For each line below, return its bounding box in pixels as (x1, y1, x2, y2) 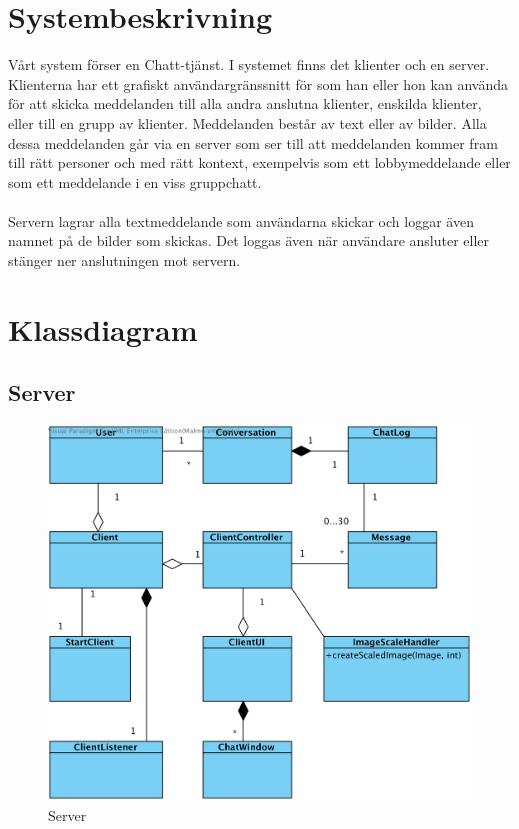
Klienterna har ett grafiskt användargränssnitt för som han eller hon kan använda (8, 73, 508, 94)
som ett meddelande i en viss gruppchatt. (8, 171, 262, 192)
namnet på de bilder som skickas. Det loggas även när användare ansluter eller (8, 230, 490, 251)
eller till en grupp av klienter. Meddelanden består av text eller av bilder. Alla (8, 112, 487, 133)
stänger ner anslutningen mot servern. (8, 250, 241, 271)
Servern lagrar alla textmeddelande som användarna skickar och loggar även (8, 210, 474, 231)
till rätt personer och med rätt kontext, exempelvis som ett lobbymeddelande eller (8, 152, 511, 173)
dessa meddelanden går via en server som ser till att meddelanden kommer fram (8, 132, 498, 153)
